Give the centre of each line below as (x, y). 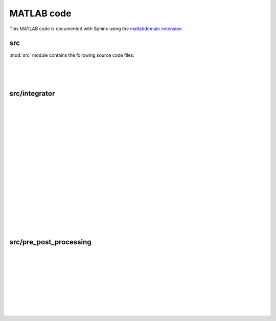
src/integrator (32, 94)
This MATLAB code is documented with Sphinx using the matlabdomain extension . (96, 29)
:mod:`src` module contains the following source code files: (72, 55)
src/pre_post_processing (50, 242)
